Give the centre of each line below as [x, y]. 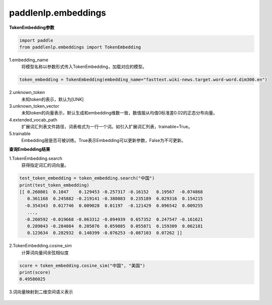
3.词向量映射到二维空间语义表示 [41, 292]
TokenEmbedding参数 [32, 27]
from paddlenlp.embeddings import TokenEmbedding [80, 47]
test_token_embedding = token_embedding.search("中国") [87, 178]
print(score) [35, 272]
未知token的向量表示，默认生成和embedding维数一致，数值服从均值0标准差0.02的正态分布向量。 [119, 113]
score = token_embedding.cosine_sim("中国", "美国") [82, 265]
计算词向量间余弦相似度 [45, 253]
